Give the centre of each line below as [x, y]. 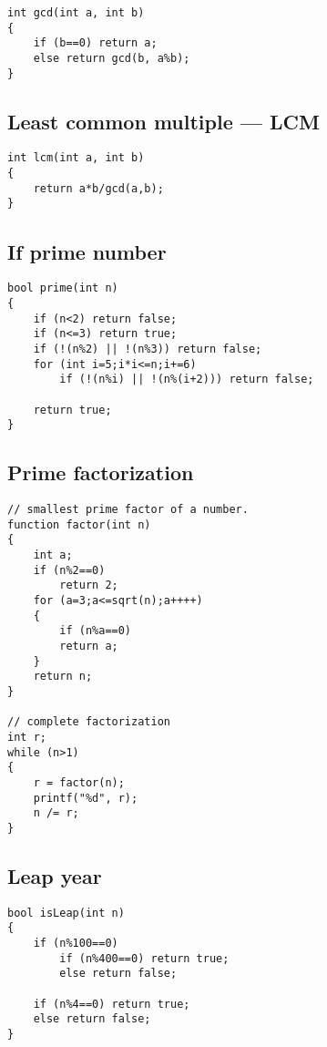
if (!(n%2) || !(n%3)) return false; [148, 349]
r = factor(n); [79, 782]
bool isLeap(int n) [66, 913]
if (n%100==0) [76, 944]
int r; [27, 737]
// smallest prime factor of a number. [128, 510]
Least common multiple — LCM [163, 121]
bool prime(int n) [63, 288]
